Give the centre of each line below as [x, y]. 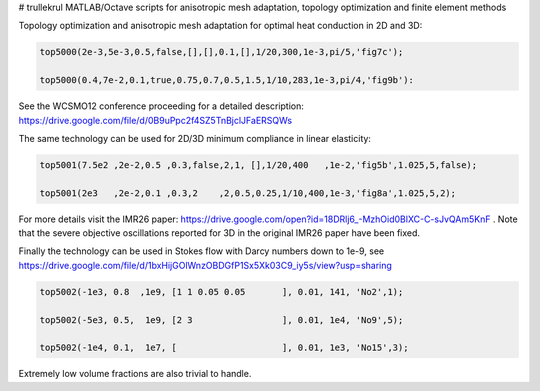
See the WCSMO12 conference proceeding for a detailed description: [161, 106]
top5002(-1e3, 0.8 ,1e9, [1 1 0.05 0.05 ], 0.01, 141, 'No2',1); [221, 291]
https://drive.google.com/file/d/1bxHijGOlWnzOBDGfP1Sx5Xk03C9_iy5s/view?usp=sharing [205, 265]
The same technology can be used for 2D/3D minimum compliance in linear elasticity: [195, 138]
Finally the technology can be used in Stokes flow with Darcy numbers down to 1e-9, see [201, 251]
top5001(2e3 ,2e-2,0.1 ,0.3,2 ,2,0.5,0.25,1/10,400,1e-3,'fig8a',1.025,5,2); [248, 193]
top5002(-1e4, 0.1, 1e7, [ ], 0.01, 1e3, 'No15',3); [224, 348]
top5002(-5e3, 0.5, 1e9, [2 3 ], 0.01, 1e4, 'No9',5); [221, 319]
